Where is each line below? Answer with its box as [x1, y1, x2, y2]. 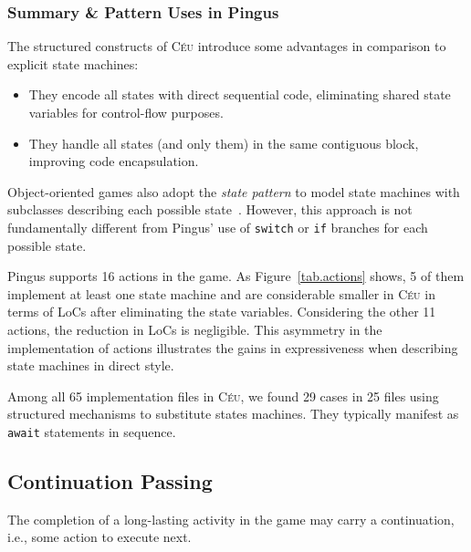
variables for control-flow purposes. [28, 103, 224, 121]
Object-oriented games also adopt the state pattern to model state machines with [7, 182, 460, 201]
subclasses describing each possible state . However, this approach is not [7, 200, 413, 219]
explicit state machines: [7, 54, 139, 73]
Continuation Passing [7, 467, 213, 495]
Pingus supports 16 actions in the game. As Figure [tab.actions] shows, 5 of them [7, 266, 465, 286]
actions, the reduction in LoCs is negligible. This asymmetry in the [7, 320, 382, 338]
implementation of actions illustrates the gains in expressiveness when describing [7, 338, 458, 357]
